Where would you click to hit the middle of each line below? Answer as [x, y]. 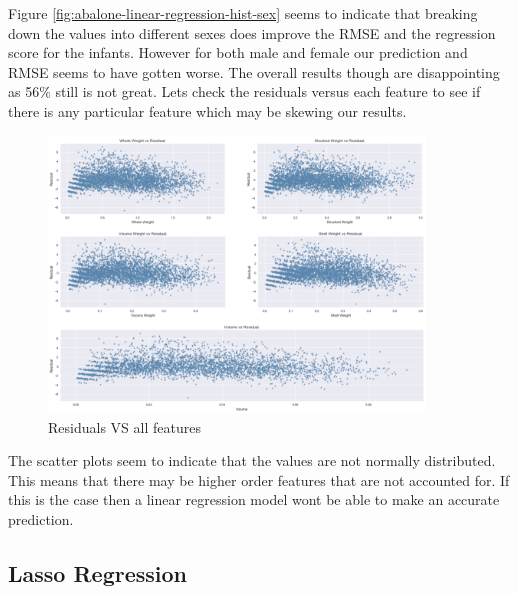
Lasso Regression [98, 573]
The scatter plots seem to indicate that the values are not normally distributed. [252, 460]
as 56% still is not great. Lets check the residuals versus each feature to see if [244, 91]
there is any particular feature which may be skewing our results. [207, 110]
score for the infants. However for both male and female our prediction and [238, 52]
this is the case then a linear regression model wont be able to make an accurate [254, 499]
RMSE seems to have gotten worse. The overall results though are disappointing [254, 71]
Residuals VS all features [124, 426]
